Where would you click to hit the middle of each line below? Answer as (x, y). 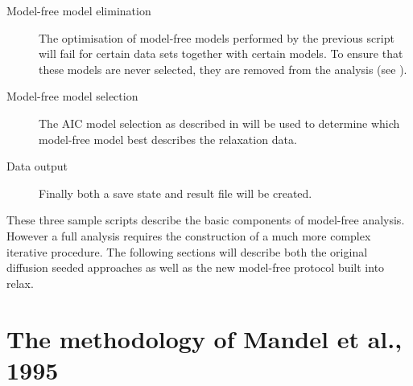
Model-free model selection (72, 96)
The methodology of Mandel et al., (204, 338)
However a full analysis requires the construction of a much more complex (189, 235)
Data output (37, 166)
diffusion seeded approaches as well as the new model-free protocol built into (196, 267)
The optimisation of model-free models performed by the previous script (217, 37)
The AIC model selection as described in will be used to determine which (219, 123)
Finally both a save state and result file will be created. (176, 193)
